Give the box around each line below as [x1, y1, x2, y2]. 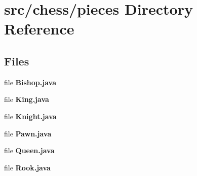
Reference [4, 18, 74, 39]
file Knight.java [4, 111, 57, 121]
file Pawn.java [4, 128, 52, 138]
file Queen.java [4, 145, 55, 156]
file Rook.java [4, 162, 51, 172]
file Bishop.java [4, 77, 56, 87]
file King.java [4, 94, 49, 104]
